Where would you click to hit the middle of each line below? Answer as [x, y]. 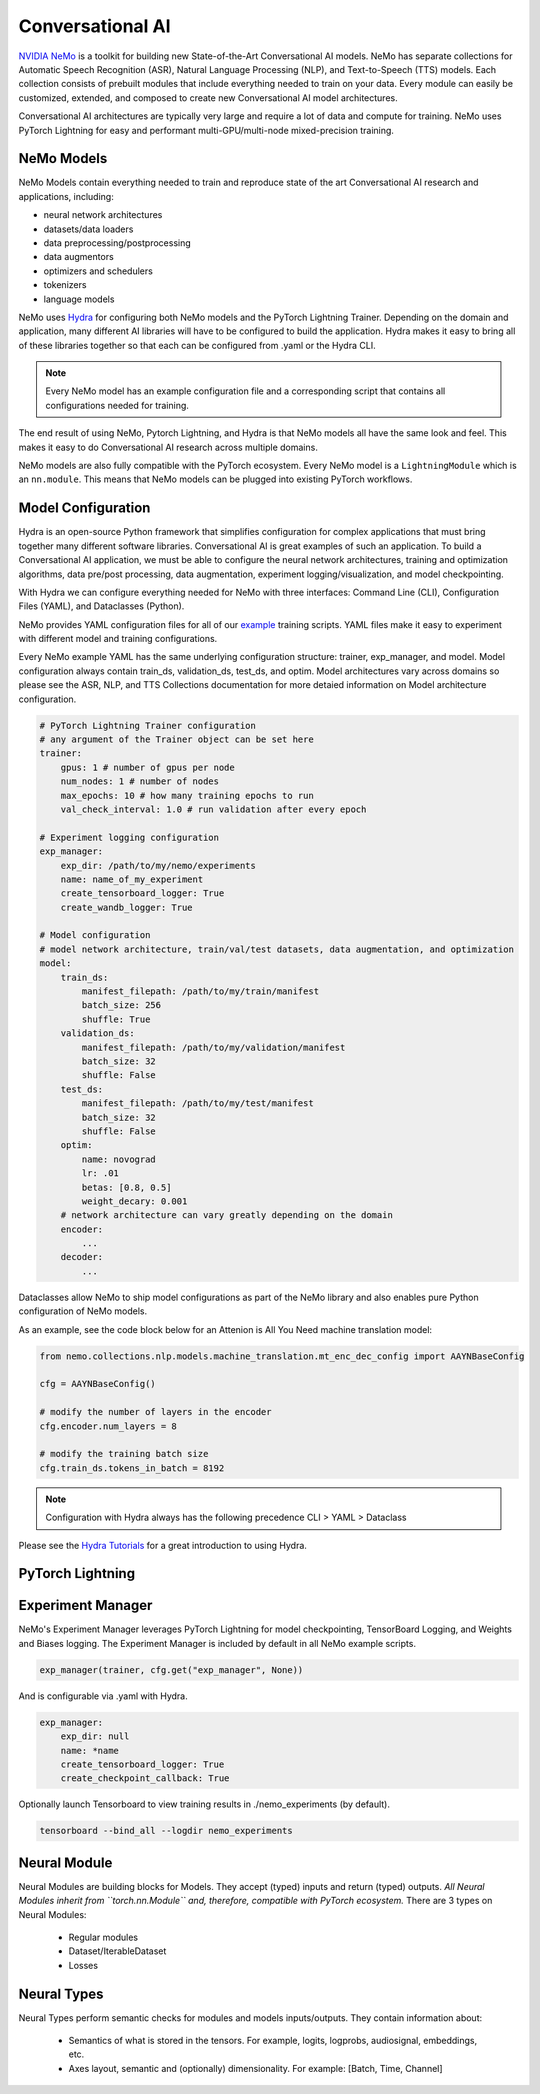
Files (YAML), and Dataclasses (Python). [101, 606]
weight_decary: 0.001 [134, 1201]
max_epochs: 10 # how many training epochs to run [187, 795]
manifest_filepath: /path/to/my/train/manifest [200, 991]
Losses [83, 1965]
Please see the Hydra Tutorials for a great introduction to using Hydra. [162, 1545]
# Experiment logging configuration [129, 837]
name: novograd [119, 1159]
